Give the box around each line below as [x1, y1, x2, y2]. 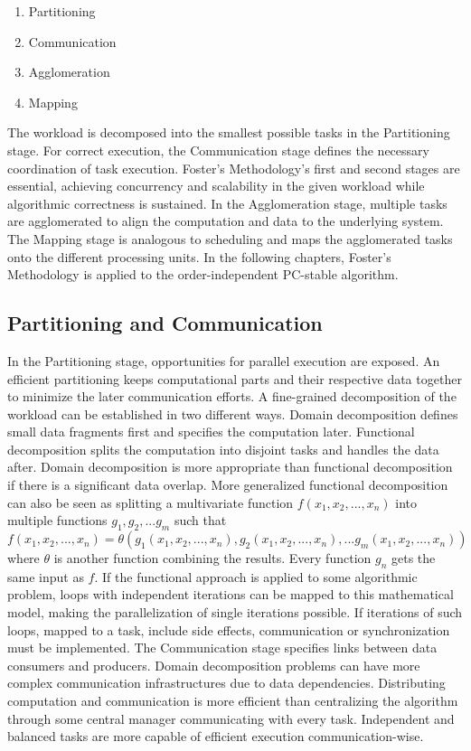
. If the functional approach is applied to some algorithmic [94, 567, 418, 586]
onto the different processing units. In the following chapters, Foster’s [7, 247, 391, 266]
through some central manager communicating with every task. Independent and [7, 709, 455, 728]
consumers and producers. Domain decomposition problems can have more [7, 655, 420, 674]
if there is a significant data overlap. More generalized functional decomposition [7, 475, 448, 494]
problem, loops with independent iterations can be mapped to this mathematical [7, 585, 454, 604]
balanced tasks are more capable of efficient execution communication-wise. [7, 727, 424, 746]
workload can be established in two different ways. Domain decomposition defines [7, 404, 458, 423]
